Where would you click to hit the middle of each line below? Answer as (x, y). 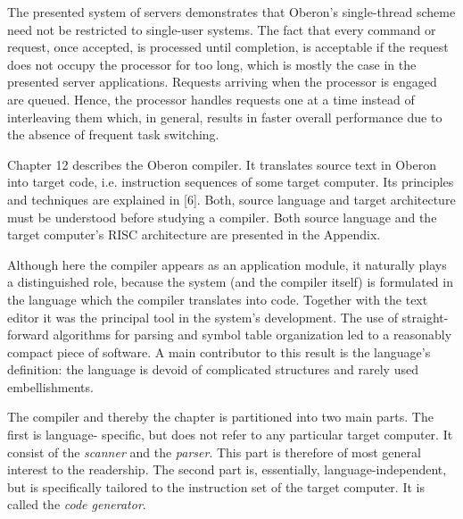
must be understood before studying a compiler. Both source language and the (222, 217)
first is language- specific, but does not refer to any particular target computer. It (230, 435)
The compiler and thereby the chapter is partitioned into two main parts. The (220, 417)
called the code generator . (77, 504)
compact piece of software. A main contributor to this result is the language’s (219, 352)
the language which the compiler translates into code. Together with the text (218, 299)
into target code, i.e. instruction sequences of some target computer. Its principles (231, 182)
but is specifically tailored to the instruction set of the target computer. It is (216, 486)
